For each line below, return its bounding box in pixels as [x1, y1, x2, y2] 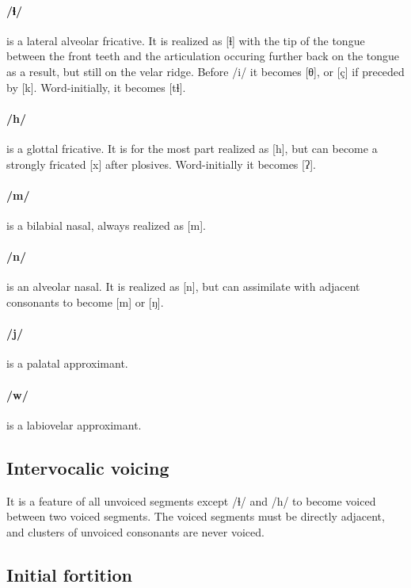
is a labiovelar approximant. [6, 416, 142, 433]
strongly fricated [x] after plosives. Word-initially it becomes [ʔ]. [6, 155, 316, 172]
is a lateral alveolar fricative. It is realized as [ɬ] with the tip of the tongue [6, 32, 365, 48]
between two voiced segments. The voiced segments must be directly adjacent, [6, 508, 385, 525]
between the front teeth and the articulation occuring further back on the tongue [6, 48, 400, 64]
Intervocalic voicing [6, 455, 169, 479]
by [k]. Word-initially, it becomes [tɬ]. [6, 78, 186, 95]
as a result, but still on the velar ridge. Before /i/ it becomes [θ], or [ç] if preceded [6, 63, 405, 79]
